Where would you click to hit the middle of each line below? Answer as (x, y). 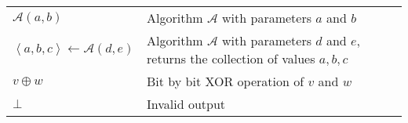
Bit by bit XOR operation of (226, 81)
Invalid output (186, 104)
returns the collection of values (231, 58)
